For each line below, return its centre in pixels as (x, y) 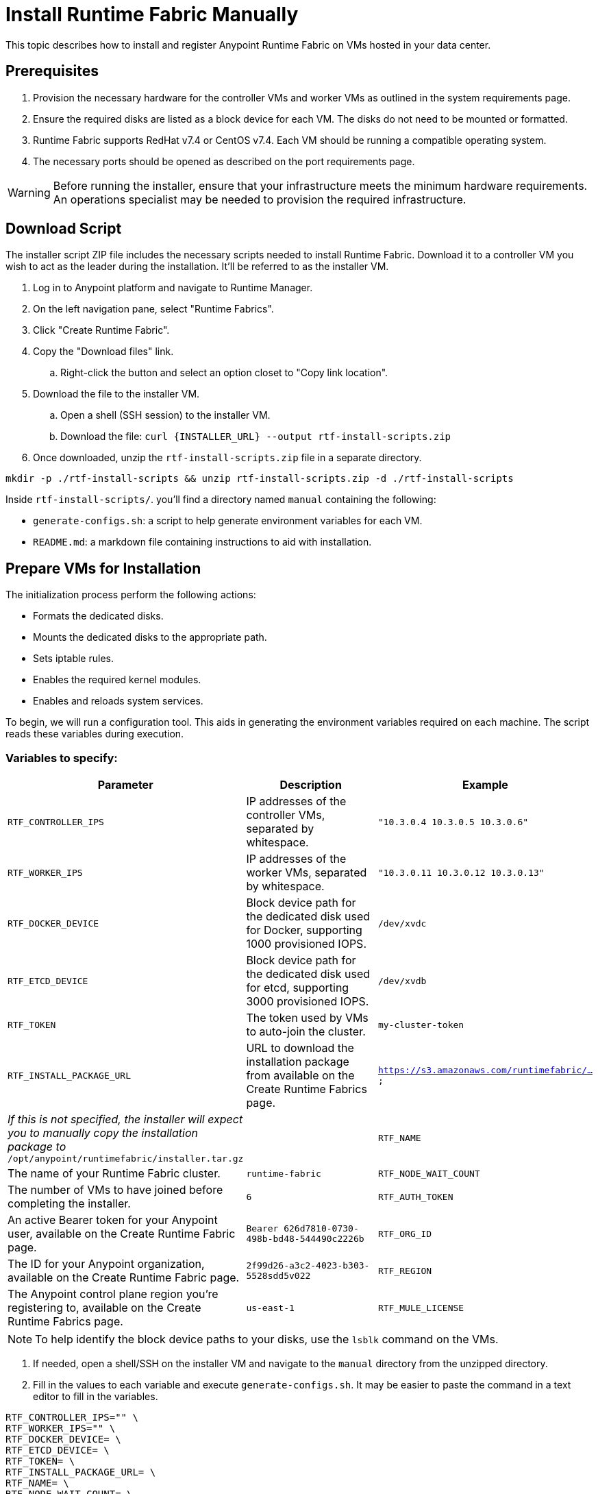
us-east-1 (270, 1308)
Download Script (64, 229)
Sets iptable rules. (73, 659)
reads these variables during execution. (95, 734)
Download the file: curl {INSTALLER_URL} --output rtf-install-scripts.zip (256, 437)
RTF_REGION (405, 1271)
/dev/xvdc (402, 923)
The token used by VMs (307, 1018)
